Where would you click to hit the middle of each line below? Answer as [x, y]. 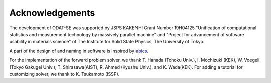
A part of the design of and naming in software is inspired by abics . [79, 51]
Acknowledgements [52, 13]
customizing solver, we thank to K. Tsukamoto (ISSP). [64, 74]
